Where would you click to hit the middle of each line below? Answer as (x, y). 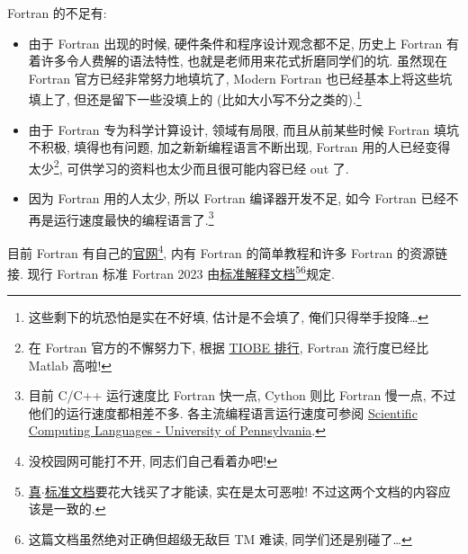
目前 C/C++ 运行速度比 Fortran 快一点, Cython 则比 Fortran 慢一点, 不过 (242, 395)
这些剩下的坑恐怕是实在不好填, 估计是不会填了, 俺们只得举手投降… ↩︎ (229, 317)
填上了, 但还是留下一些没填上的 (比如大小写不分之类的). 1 (195, 98)
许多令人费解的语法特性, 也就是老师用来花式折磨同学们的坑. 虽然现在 (244, 61)
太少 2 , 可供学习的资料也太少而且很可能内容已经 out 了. (189, 166)
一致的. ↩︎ (80, 509)
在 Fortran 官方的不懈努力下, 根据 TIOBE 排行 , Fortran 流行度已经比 (229, 347)
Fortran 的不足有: (57, 13)
